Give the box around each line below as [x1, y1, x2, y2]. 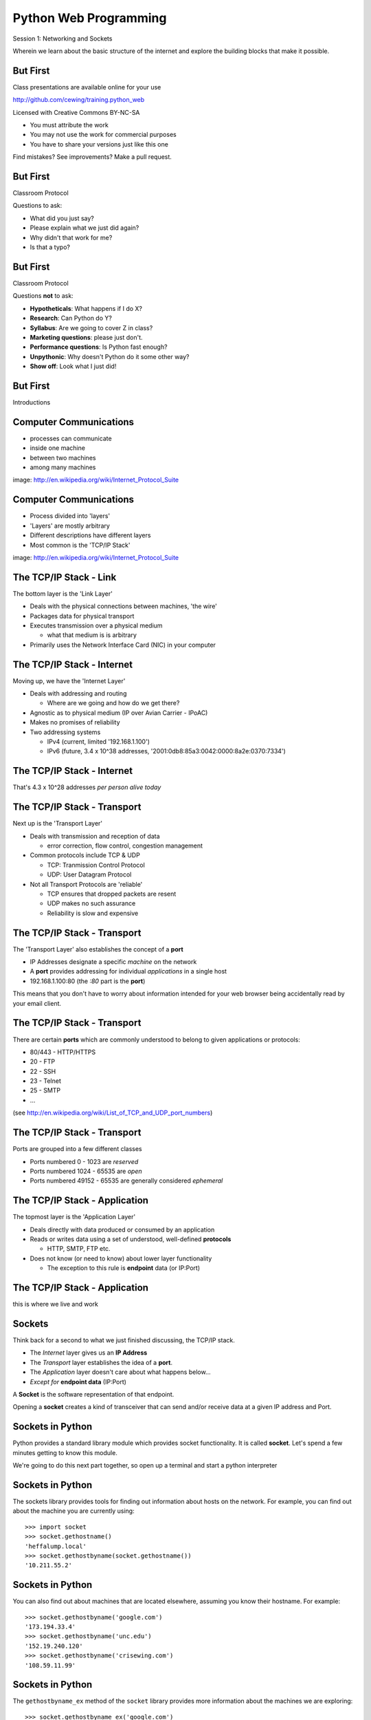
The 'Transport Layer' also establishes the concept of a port [12, 945, 183, 953]
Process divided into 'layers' [30, 512, 111, 520]
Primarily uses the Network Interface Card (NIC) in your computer [30, 641, 216, 649]
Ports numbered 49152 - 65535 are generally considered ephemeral [30, 1176, 223, 1185]
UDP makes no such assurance [47, 899, 136, 907]
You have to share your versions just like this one [30, 140, 168, 148]
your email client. [12, 999, 62, 1007]
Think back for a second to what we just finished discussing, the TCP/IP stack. [12, 1336, 235, 1344]
